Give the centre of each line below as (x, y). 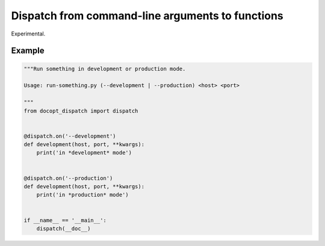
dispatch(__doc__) (63, 228)
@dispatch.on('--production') (68, 178)
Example (28, 51)
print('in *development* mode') (84, 153)
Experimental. (28, 34)
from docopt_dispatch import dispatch (81, 111)
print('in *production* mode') (82, 195)
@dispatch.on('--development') (70, 136)
